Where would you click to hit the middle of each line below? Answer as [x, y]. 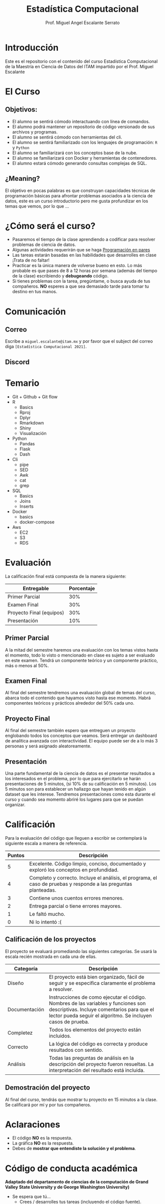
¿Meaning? [23, 178]
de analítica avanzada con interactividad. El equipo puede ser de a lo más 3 [82, 741]
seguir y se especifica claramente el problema [102, 983]
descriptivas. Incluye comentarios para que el [101, 1009]
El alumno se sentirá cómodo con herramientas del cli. [67, 137]
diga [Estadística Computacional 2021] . [46, 347]
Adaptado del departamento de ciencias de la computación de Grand [77, 1182]
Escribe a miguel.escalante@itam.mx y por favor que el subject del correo [79, 341]
